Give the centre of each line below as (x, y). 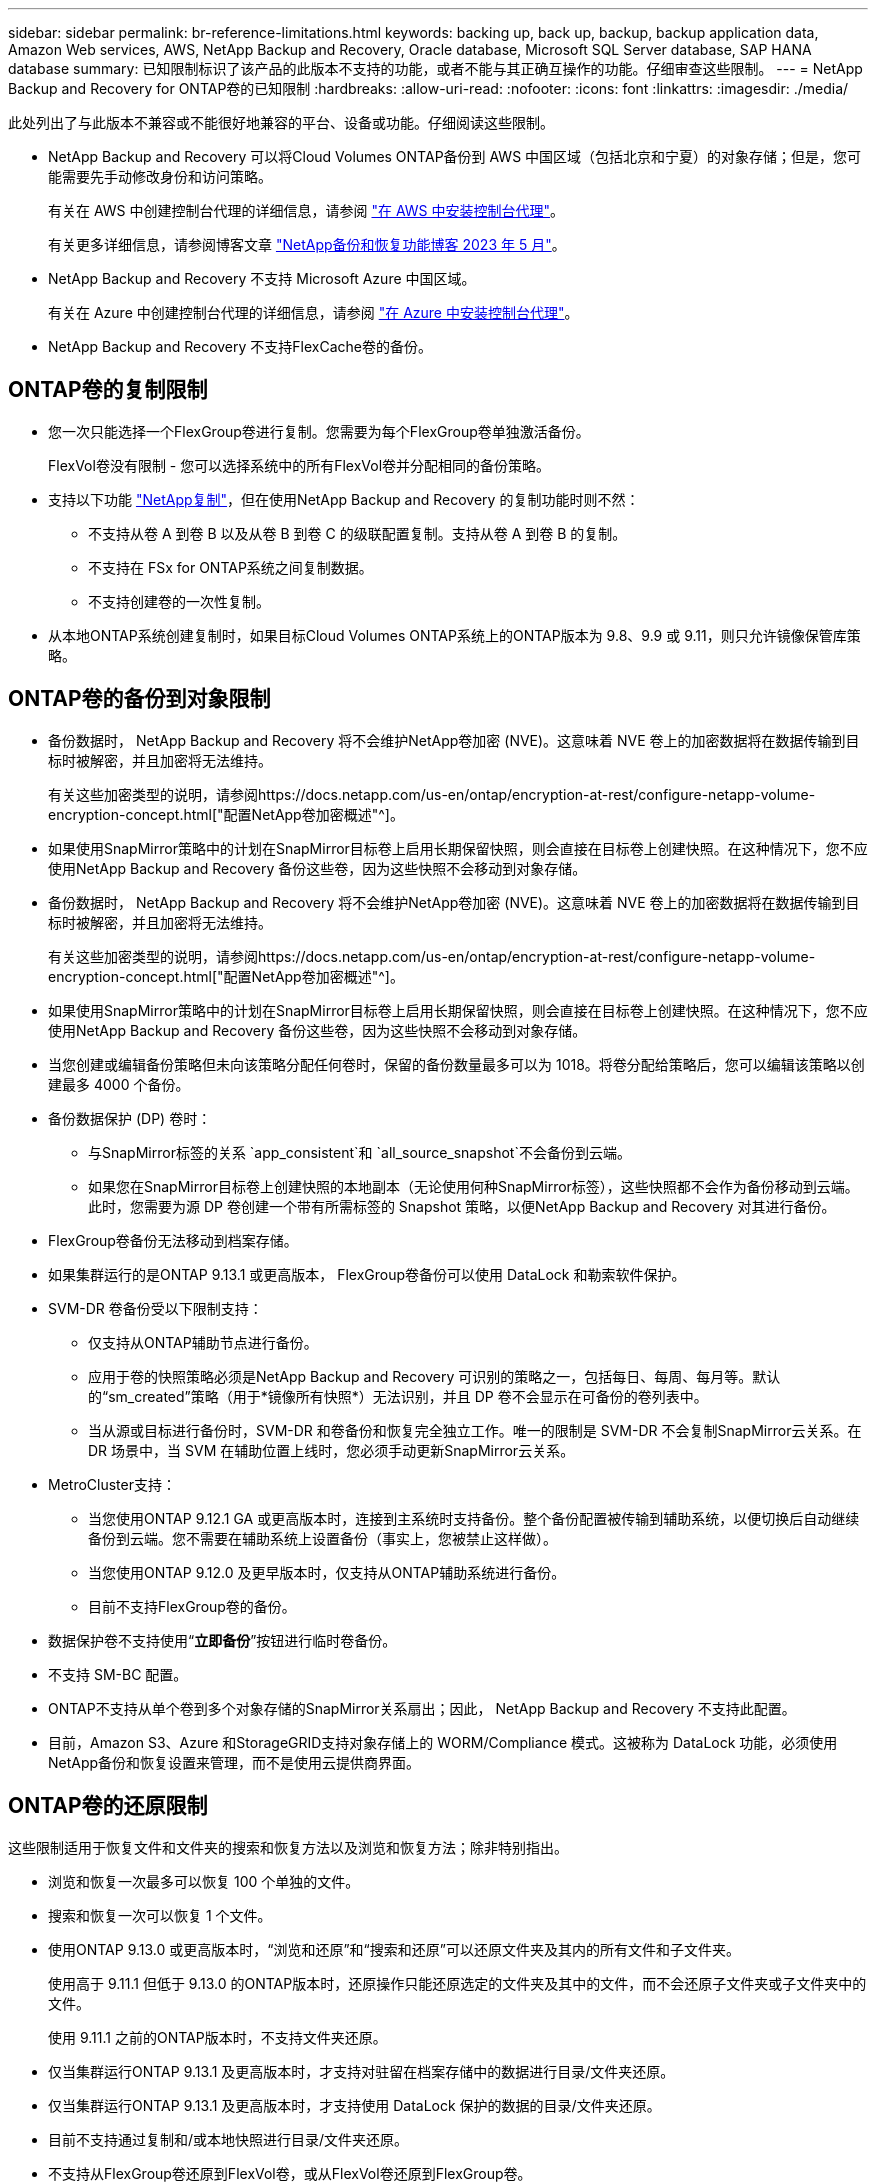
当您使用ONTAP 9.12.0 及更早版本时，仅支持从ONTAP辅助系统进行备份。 (327, 1572)
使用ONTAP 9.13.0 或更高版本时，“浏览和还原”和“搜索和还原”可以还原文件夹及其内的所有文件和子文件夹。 (394, 1949)
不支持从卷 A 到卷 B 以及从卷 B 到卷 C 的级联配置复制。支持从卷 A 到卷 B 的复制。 (357, 533)
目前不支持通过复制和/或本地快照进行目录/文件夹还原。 (228, 2139)
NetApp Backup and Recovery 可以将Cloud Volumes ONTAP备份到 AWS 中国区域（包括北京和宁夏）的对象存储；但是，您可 (455, 156)
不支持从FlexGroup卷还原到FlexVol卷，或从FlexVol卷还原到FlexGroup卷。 (290, 2173)
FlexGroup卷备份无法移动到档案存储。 (173, 1240)
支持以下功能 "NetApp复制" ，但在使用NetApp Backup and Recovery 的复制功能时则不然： (344, 499)
